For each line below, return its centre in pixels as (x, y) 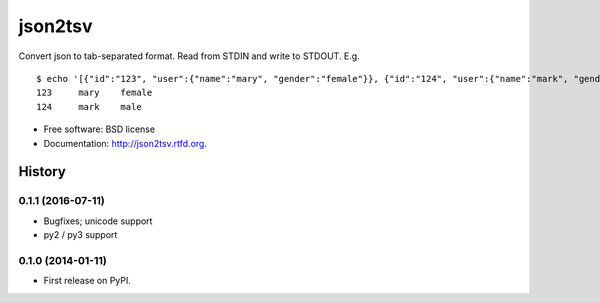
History (42, 171)
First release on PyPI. (87, 281)
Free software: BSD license (99, 129)
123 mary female (94, 93)
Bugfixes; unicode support (98, 221)
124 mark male (89, 106)
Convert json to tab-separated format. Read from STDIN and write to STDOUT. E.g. (189, 56)
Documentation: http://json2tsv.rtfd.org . (125, 143)
